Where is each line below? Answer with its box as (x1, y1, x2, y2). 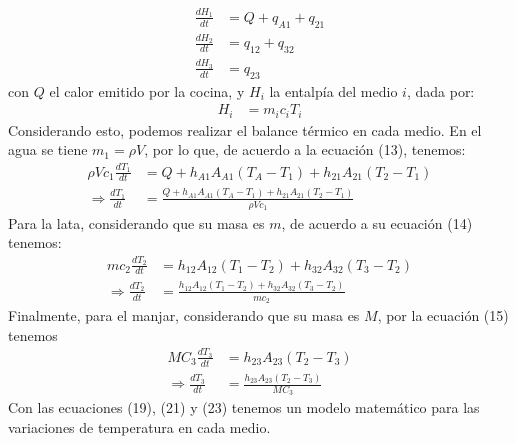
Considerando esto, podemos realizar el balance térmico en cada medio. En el (8, 119, 482, 140)
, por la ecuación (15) (377, 305, 509, 325)
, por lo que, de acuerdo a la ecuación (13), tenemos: (144, 139, 466, 160)
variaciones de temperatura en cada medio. (8, 416, 271, 437)
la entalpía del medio (269, 80, 398, 101)
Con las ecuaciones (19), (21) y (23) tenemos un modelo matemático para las (8, 397, 480, 418)
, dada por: (406, 80, 475, 101)
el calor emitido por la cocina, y (49, 80, 245, 101)
